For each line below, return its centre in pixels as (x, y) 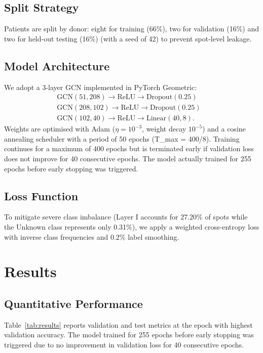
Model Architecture (57, 65)
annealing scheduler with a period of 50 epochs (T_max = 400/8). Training (122, 138)
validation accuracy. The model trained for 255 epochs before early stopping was (129, 335)
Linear (156, 119)
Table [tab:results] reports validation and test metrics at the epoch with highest (128, 324)
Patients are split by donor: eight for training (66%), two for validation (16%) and (132, 29)
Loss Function (41, 195)
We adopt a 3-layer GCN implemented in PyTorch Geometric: (101, 87)
